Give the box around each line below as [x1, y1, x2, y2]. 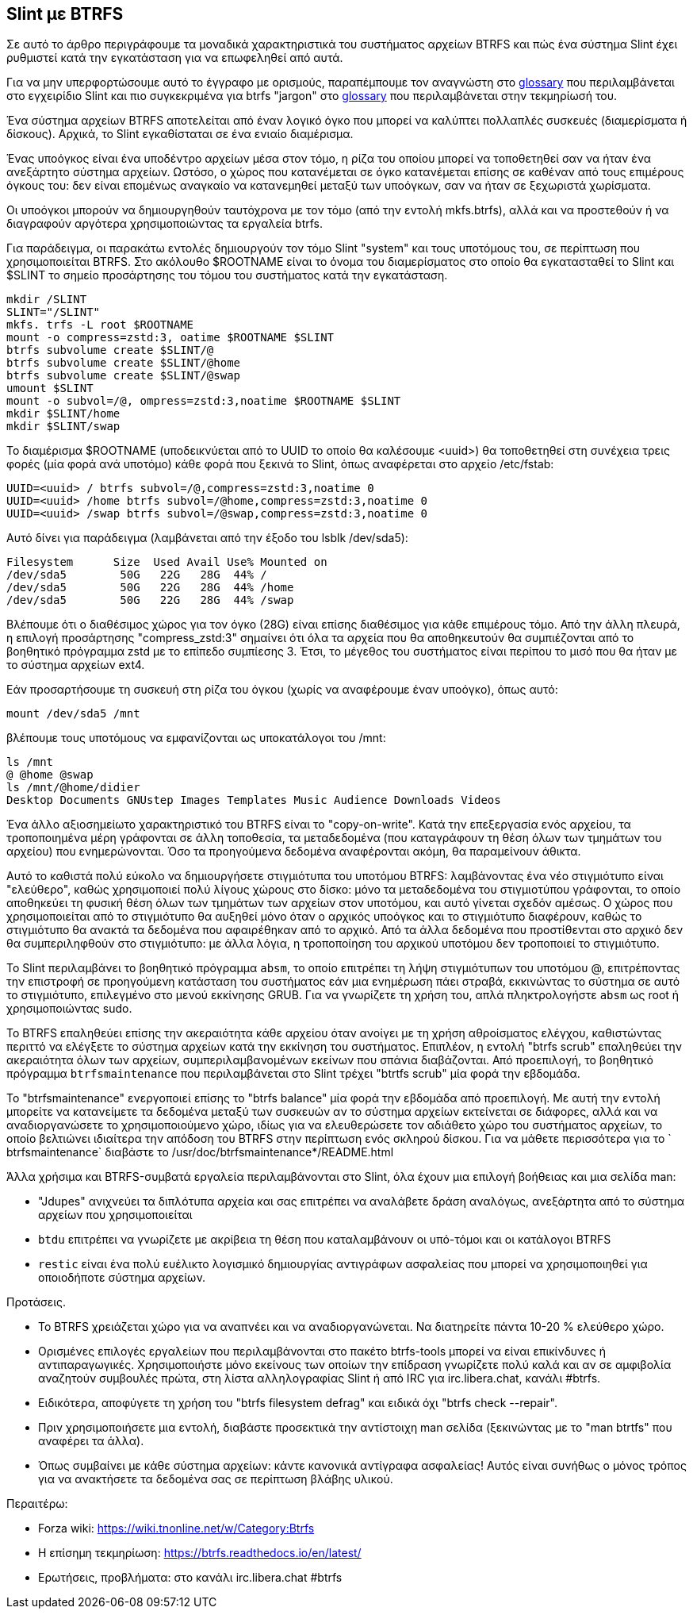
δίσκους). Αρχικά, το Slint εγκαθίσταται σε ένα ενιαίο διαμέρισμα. [6, 127, 354, 141]
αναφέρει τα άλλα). [38, 1434, 144, 1448]
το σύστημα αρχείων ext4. [6, 658, 145, 672]
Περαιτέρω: [6, 1497, 68, 1511]
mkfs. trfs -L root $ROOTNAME [6, 318, 194, 332]
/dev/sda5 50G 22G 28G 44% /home [6, 581, 294, 594]
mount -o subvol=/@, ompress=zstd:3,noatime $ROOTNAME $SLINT [6, 394, 401, 408]
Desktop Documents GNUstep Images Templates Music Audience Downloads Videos [6, 794, 501, 807]
